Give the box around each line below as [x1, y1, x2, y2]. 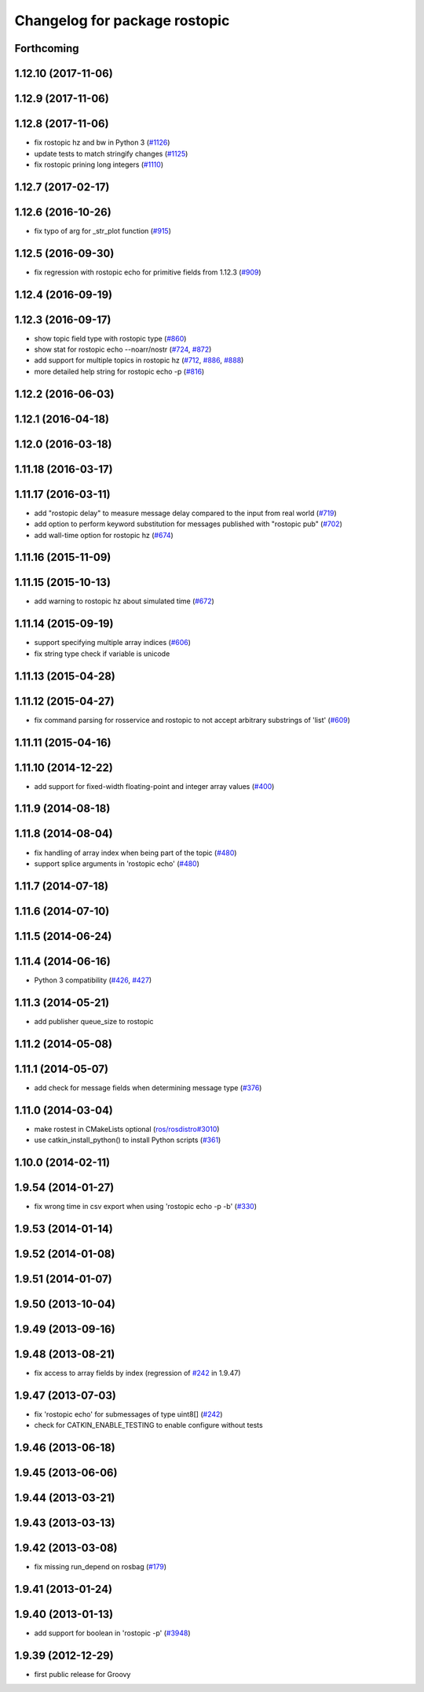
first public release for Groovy [34, 1670, 131, 1679]
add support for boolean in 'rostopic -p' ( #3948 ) [34, 1628, 192, 1638]
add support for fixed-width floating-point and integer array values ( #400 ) [34, 781, 275, 791]
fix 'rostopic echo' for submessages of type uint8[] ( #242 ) [34, 1409, 223, 1419]
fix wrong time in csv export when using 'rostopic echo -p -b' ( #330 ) [34, 1201, 258, 1211]
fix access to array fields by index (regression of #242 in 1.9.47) [34, 1368, 241, 1377]
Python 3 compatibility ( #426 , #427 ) [34, 975, 152, 985]
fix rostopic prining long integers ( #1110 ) [34, 160, 164, 169]
